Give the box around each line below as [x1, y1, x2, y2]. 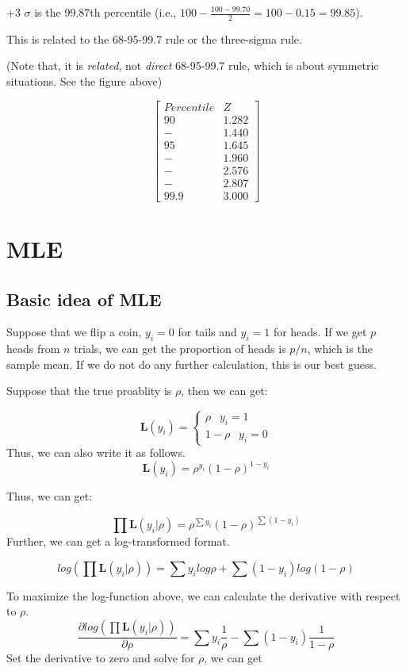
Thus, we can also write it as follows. [6, 444, 186, 461]
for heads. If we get [273, 324, 367, 340]
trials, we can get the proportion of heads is [74, 340, 286, 357]
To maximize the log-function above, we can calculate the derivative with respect [6, 587, 400, 604]
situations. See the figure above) [6, 73, 163, 90]
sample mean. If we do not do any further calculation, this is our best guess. [6, 355, 377, 372]
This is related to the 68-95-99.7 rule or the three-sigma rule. [6, 30, 302, 47]
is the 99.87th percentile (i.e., [34, 4, 177, 20]
